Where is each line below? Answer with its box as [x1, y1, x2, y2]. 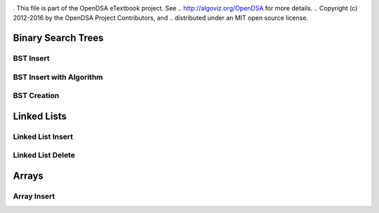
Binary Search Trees [13, 32, 105, 44]
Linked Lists [13, 110, 67, 122]
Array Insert [13, 191, 55, 201]
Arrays [13, 170, 44, 182]
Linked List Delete [13, 151, 75, 160]
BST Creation [13, 91, 60, 101]
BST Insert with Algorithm [13, 72, 103, 82]
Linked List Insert [13, 132, 74, 142]
